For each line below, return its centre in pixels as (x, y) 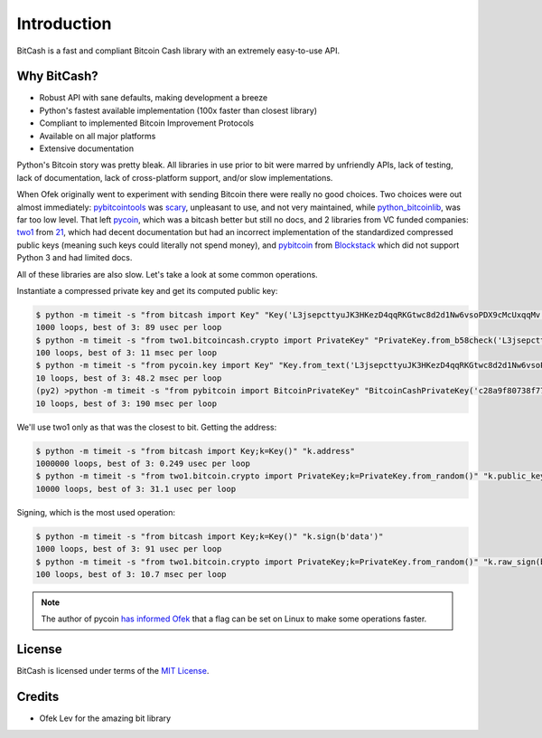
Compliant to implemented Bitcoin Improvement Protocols (147, 123)
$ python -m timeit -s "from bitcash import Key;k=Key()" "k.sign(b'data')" (210, 536)
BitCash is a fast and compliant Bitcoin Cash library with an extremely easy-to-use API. (178, 51)
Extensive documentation (87, 148)
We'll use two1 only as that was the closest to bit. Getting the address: (147, 427)
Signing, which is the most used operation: (96, 512)
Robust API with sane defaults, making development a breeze (154, 98)
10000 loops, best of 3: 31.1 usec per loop (136, 489)
